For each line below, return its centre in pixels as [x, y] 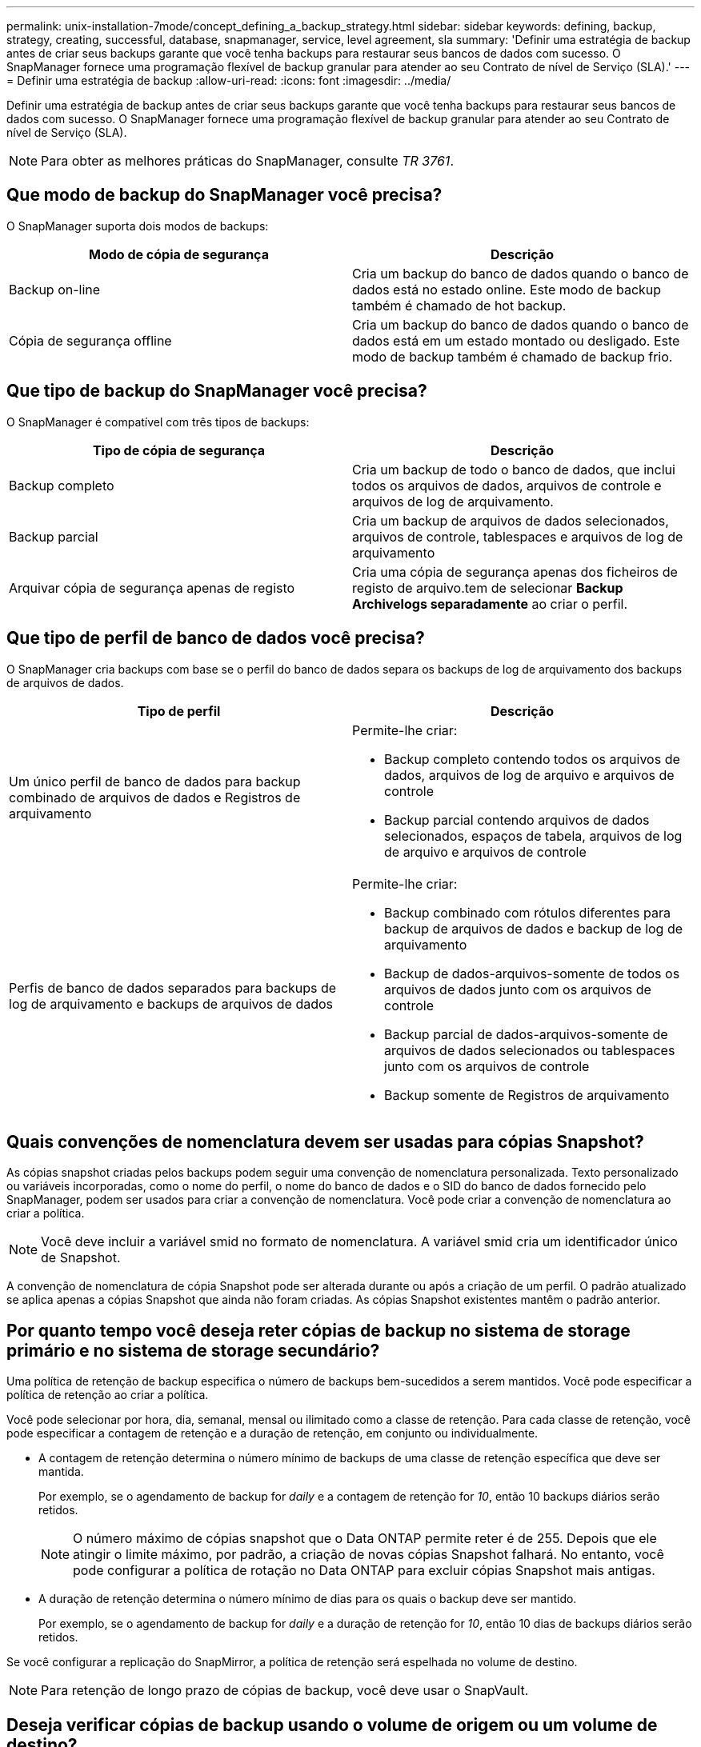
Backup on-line [55, 289]
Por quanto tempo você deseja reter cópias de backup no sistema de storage [318, 1330]
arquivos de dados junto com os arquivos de [518, 989]
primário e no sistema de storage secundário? [193, 1350]
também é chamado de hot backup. [459, 305]
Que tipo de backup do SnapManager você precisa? [217, 391]
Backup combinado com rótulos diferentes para [527, 912]
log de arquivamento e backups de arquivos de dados [171, 1003]
